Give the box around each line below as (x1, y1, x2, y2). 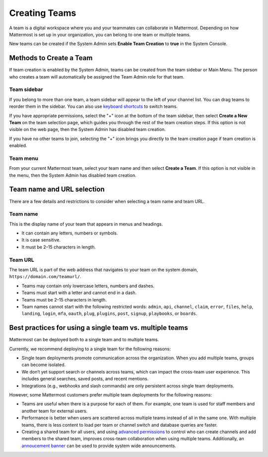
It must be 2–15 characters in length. (21, 244, 96, 250)
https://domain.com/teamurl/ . (9, 274, 81, 280)
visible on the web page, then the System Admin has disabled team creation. (9, 127, 166, 133)
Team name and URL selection (9, 185, 105, 194)
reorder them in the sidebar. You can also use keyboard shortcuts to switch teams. (9, 103, 178, 109)
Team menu (9, 154, 38, 161)
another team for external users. (21, 408, 88, 414)
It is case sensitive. (21, 237, 61, 243)
